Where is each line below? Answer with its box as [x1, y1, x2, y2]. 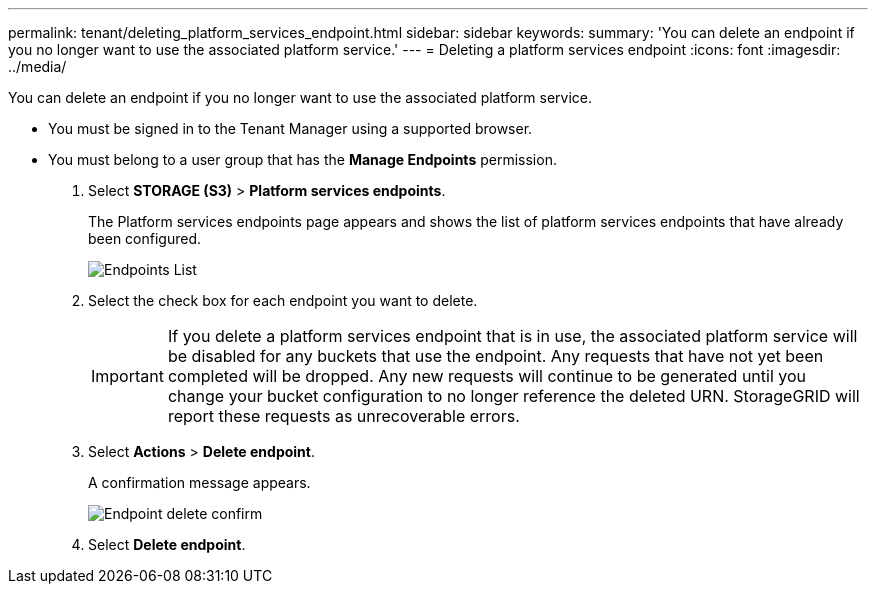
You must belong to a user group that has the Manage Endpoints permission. [48, 151, 557, 168]
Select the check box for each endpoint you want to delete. [88, 292, 478, 309]
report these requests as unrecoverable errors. [167, 406, 520, 426]
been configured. [88, 230, 202, 247]
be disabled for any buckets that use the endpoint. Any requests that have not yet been [167, 346, 824, 366]
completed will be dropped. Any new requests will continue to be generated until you [167, 366, 807, 386]
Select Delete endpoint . [88, 536, 246, 553]
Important [91, 366, 164, 386]
